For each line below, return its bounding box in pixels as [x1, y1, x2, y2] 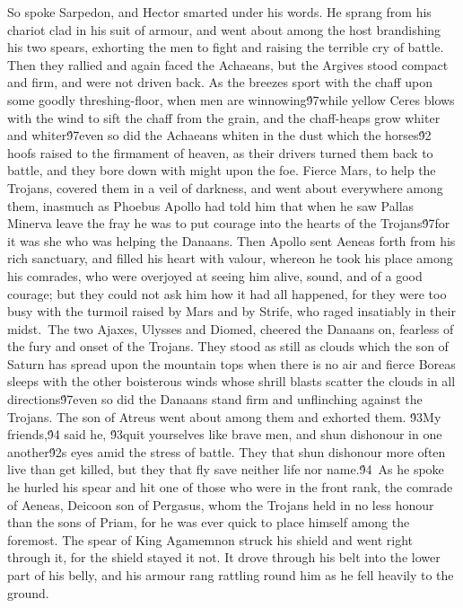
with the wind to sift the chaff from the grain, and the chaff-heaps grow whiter [7, 108, 441, 127]
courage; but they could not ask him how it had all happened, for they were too [7, 284, 447, 303]
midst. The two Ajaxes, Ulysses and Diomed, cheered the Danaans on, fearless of [7, 319, 454, 338]
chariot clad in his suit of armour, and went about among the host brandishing [7, 20, 441, 39]
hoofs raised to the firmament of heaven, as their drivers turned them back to [7, 143, 433, 162]
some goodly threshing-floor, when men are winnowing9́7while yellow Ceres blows [7, 90, 455, 109]
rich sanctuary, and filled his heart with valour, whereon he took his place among [7, 249, 453, 268]
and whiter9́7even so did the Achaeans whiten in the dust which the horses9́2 [7, 126, 432, 145]
